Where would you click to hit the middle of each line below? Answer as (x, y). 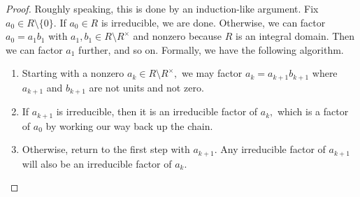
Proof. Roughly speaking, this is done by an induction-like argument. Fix (162, 8)
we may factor (212, 73)
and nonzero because (178, 36)
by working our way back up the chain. (129, 125)
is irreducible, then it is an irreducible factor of (157, 111)
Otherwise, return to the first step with (106, 149)
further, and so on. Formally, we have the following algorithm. (211, 49)
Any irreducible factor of (273, 149)
